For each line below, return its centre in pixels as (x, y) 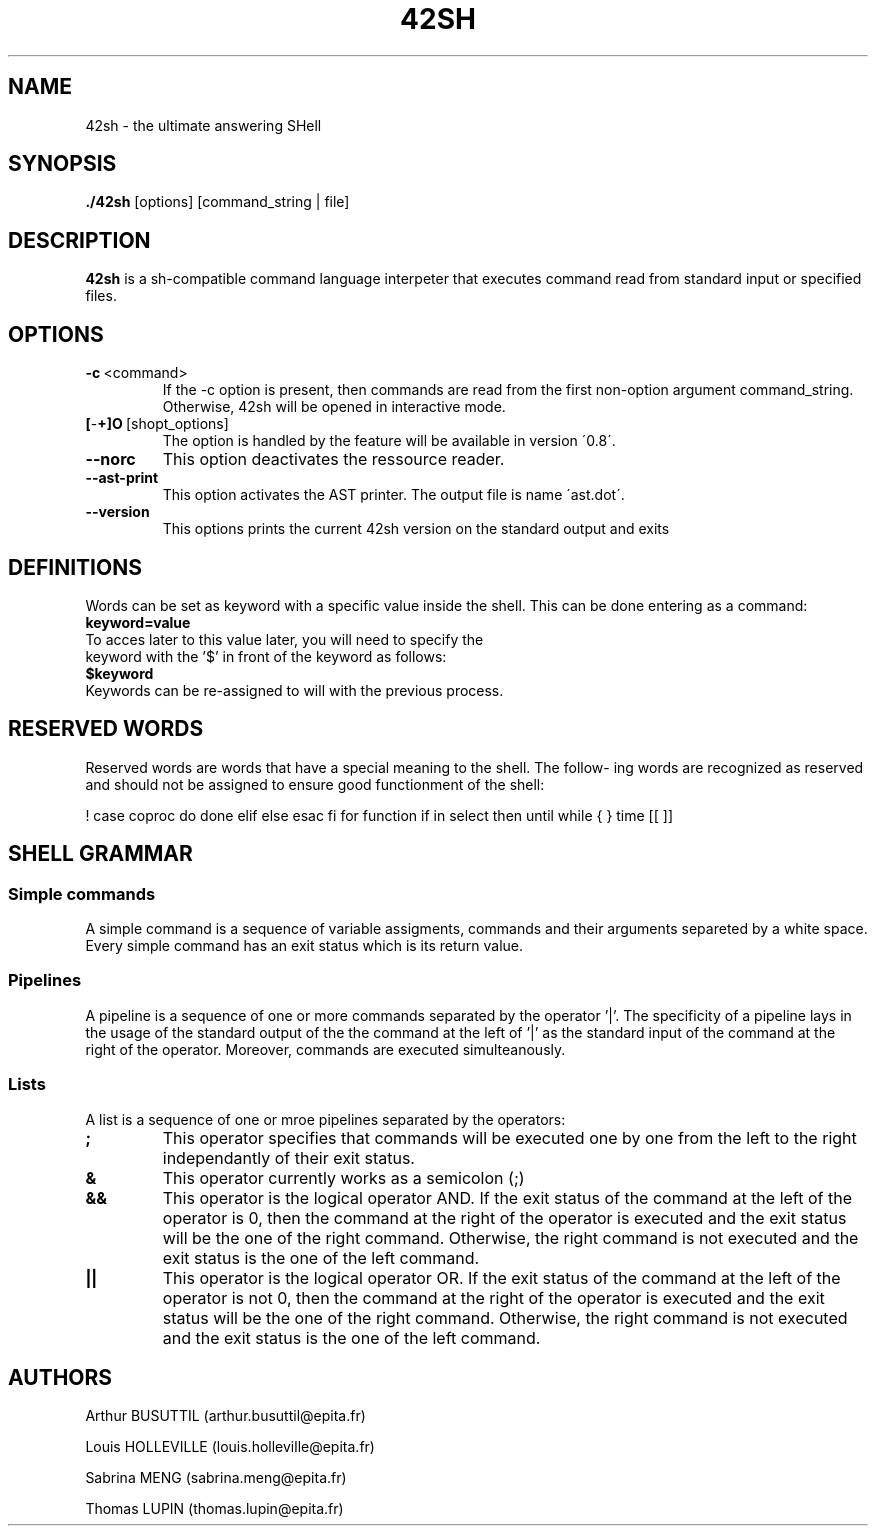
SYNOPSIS (62, 164)
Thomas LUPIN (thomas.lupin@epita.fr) (214, 1509)
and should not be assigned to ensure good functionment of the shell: (315, 784)
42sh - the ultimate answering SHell (203, 125)
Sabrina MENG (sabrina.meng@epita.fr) (216, 1478)
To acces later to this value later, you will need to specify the (284, 639)
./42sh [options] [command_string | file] (217, 202)
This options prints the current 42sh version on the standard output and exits (416, 529)
